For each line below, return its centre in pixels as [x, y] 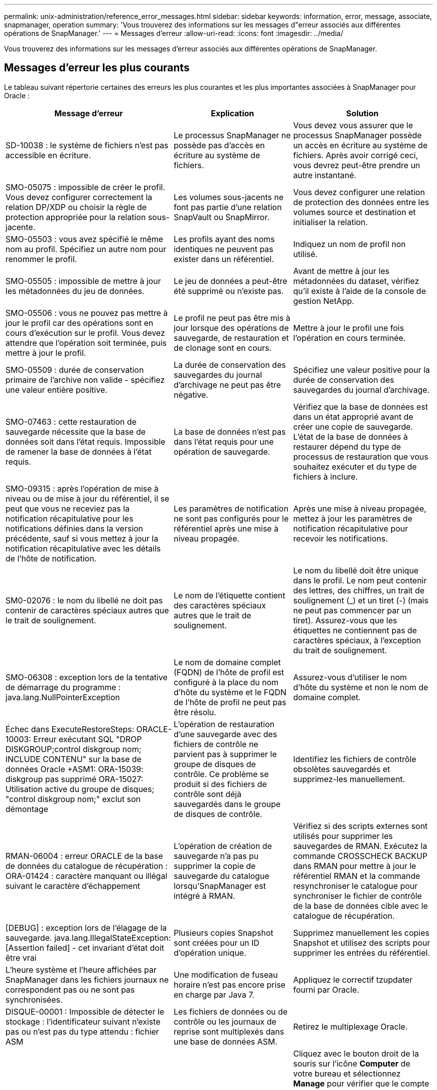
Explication [232, 113]
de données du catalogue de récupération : [87, 866]
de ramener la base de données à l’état [79, 451]
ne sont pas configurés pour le [231, 518]
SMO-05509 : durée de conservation [75, 370]
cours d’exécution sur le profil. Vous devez [85, 333]
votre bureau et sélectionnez [347, 1073]
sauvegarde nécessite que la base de [76, 431]
